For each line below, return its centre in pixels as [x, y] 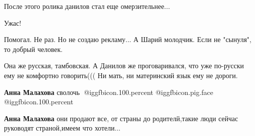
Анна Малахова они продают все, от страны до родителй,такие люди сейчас [121, 118]
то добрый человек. [33, 49]
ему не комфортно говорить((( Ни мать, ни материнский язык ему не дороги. [121, 75]
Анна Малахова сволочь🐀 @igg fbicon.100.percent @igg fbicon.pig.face [109, 92]
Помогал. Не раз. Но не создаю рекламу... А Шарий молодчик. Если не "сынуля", [128, 39]
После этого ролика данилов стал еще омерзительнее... [87, 6]
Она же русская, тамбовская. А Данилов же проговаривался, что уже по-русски [124, 66]
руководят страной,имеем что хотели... [62, 128]
